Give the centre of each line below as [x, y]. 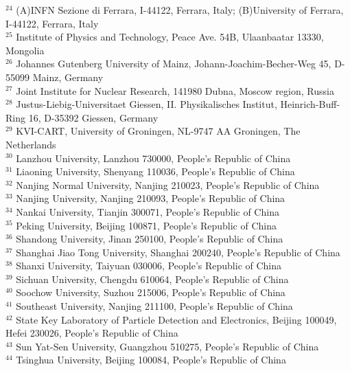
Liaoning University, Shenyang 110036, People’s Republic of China [155, 171]
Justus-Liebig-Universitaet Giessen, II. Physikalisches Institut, [147, 104]
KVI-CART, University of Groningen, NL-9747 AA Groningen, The [158, 131]
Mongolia [25, 50]
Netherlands [31, 144]
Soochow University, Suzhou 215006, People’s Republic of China [151, 292]
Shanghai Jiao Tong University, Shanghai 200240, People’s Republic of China [178, 252]
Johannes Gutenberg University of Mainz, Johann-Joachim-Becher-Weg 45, [174, 64]
